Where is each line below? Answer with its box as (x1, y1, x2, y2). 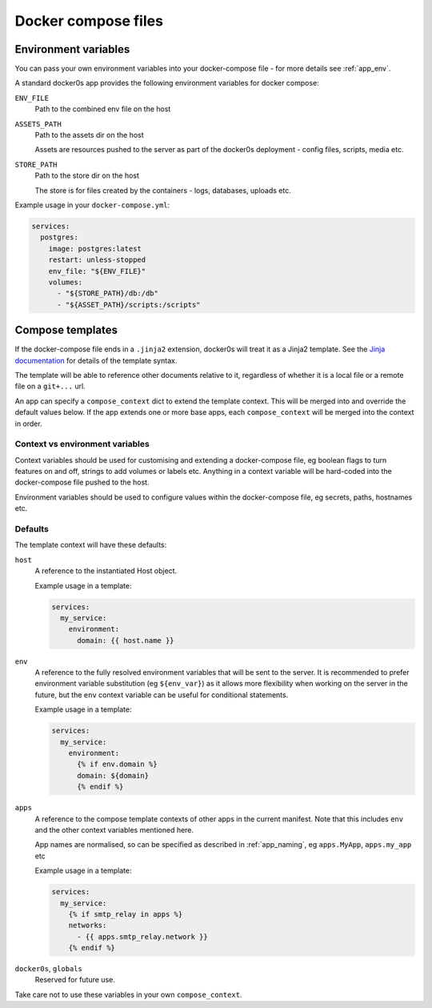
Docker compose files (14, 12, 164, 30)
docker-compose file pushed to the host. (14, 477, 150, 488)
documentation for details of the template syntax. (14, 355, 178, 365)
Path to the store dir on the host (34, 171, 140, 180)
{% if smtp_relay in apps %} (68, 910, 183, 918)
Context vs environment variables (14, 439, 150, 450)
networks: (68, 921, 107, 930)
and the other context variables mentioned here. (34, 825, 194, 834)
